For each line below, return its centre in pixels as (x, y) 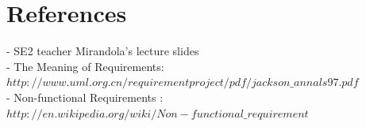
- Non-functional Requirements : (85, 97)
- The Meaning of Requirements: (85, 66)
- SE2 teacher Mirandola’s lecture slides (103, 51)
